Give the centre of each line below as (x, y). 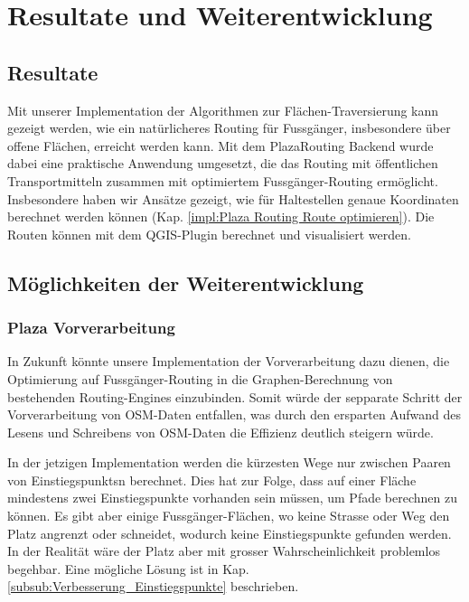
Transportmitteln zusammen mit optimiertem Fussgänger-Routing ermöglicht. (223, 180)
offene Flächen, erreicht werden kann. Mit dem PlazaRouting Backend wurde (220, 145)
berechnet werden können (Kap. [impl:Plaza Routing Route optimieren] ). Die (221, 216)
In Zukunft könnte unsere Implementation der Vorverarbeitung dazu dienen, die (229, 361)
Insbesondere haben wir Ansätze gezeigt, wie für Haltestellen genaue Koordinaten (233, 198)
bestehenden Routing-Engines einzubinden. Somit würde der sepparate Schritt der (235, 396)
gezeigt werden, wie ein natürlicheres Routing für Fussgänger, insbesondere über (229, 128)
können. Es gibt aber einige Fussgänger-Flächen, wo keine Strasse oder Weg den (229, 516)
